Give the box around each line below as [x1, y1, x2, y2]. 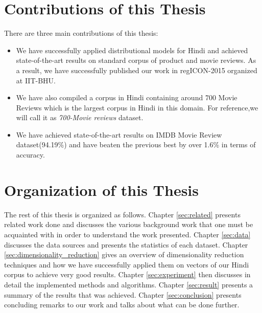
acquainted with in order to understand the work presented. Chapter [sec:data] [4, 229, 251, 239]
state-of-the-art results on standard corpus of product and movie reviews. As [16, 55, 256, 65]
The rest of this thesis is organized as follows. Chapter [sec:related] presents [4, 209, 241, 219]
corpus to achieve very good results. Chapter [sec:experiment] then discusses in [4, 269, 251, 280]
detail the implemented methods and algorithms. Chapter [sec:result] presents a [4, 279, 253, 289]
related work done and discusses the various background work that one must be [4, 219, 253, 230]
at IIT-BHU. [16, 75, 56, 85]
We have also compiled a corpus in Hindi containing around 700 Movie [16, 92, 237, 103]
